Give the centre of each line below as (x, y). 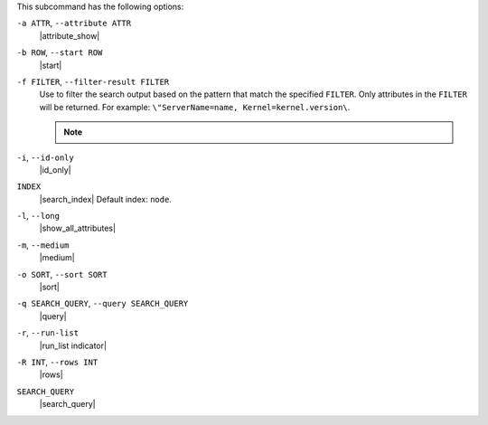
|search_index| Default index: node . (105, 199)
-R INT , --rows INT (57, 362)
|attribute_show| (70, 35)
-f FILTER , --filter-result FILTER (93, 81)
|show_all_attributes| (78, 228)
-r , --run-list (48, 333)
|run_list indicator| (73, 345)
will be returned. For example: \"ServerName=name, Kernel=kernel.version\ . (195, 107)
